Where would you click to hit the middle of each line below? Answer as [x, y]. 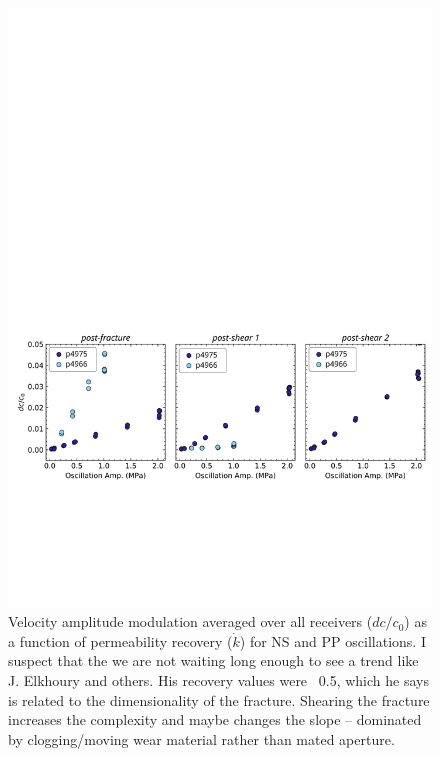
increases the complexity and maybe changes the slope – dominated [215, 719]
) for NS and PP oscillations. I [332, 640]
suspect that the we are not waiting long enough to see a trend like [213, 660]
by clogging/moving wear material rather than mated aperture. [201, 738]
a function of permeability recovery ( [120, 640]
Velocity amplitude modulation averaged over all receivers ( [190, 621]
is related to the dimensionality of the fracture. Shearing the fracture [219, 699]
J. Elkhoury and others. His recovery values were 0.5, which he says [218, 680]
